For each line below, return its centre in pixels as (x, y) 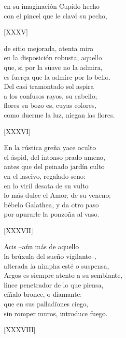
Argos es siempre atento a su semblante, (63, 275)
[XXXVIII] (20, 330)
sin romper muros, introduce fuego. (56, 313)
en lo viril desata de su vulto (46, 185)
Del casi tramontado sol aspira (49, 86)
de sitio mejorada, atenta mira (49, 48)
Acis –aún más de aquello (42, 246)
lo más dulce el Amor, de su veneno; (57, 195)
